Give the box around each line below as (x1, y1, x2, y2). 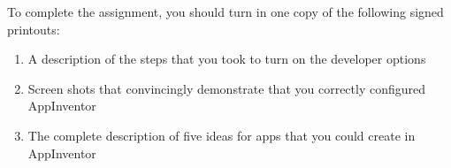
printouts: (7, 19, 60, 38)
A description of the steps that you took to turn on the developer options (27, 50, 426, 68)
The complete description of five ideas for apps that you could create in (27, 126, 416, 144)
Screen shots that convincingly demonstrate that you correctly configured (27, 79, 426, 97)
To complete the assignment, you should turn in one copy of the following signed (7, 3, 444, 20)
